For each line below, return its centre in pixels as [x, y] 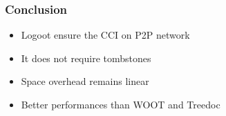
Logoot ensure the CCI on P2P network [105, 35]
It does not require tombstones [86, 58]
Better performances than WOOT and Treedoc [121, 104]
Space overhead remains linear [85, 81]
